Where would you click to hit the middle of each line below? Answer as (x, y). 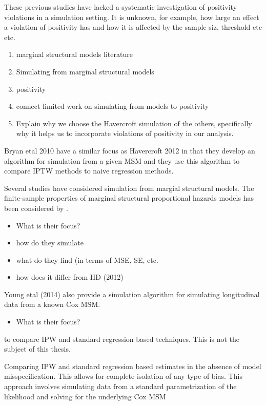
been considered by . (36, 208)
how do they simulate (50, 243)
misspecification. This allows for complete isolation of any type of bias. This (123, 376)
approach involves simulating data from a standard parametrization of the (120, 386)
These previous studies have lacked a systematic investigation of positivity (121, 7)
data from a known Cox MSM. (52, 304)
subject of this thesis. (37, 349)
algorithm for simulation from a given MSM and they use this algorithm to (122, 160)
